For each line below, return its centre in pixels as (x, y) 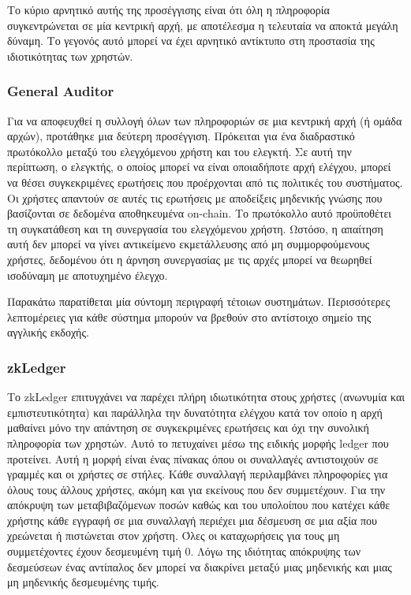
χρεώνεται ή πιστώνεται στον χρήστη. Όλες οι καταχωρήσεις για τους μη (174, 535)
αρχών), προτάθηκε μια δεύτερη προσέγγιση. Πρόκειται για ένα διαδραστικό (181, 136)
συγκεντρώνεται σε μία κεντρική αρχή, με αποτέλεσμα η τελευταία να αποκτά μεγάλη (203, 25)
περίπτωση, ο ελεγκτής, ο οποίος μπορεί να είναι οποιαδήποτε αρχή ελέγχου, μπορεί (199, 167)
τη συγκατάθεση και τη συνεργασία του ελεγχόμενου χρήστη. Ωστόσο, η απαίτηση (195, 228)
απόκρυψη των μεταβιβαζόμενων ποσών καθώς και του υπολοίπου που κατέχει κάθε (199, 505)
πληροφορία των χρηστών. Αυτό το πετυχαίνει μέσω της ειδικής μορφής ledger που (198, 443)
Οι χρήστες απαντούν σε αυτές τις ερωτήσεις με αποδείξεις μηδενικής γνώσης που (195, 197)
